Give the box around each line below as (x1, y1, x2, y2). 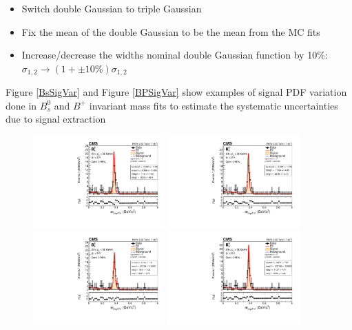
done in (6, 98, 37, 112)
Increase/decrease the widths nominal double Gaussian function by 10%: (21, 48, 328, 62)
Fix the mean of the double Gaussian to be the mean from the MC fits (21, 24, 320, 39)
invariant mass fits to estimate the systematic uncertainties (89, 98, 338, 112)
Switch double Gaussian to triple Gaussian (21, 1, 202, 15)
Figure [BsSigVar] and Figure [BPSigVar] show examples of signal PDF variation (6, 85, 347, 99)
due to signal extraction (6, 112, 106, 126)
